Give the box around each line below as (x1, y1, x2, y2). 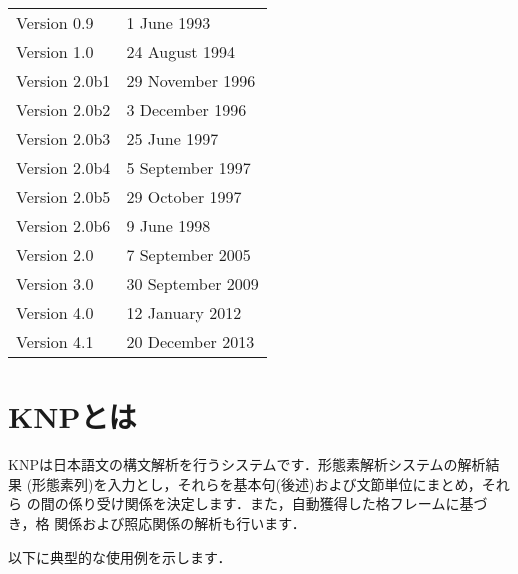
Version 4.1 (16, 330, 94, 353)
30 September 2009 (126, 272, 259, 295)
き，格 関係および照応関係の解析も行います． (8, 512, 306, 533)
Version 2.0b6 (16, 214, 111, 237)
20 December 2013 (126, 330, 255, 353)
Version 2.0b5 (16, 185, 111, 208)
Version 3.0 (16, 272, 94, 295)
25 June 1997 (126, 127, 219, 150)
